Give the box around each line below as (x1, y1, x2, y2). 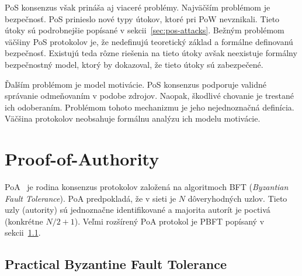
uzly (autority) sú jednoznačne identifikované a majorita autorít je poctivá (5, 203, 270, 216)
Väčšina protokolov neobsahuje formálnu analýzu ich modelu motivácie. (5, 112, 261, 125)
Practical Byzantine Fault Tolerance (5, 255, 227, 273)
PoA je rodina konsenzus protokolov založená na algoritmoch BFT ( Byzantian (5, 181, 289, 193)
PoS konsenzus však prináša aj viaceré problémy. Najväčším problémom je (5, 1, 270, 13)
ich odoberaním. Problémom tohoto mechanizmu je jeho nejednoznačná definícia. (5, 101, 294, 113)
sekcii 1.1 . (5, 226, 41, 239)
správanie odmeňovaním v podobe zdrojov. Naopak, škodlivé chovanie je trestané (5, 89, 294, 102)
